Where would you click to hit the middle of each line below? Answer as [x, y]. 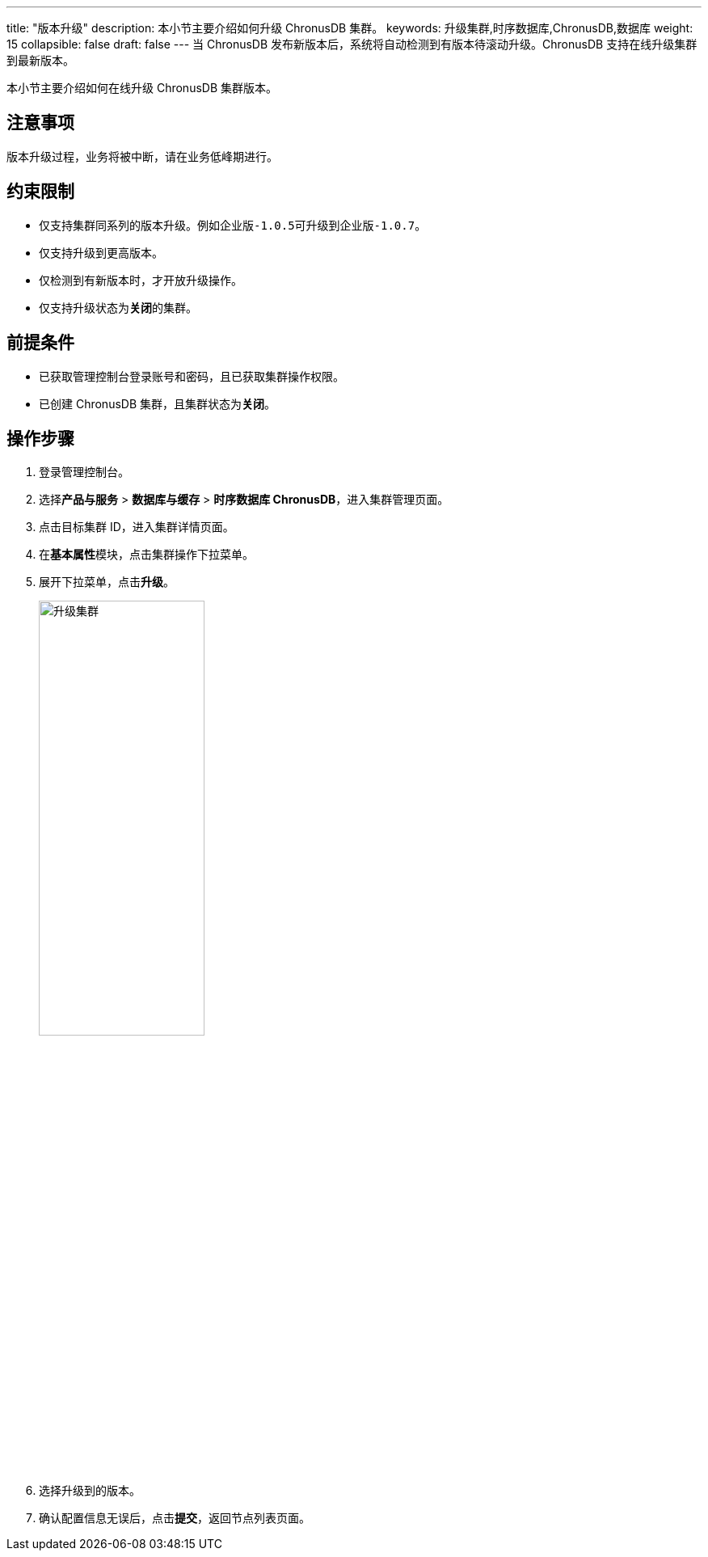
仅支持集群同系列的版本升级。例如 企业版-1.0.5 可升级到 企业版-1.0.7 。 [233, 225]
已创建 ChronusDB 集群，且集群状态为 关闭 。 [158, 403]
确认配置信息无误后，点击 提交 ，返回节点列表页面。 [175, 1518]
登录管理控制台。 [84, 472]
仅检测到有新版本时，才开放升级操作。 [141, 280]
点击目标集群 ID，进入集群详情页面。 [137, 527]
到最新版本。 [40, 60]
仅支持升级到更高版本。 [101, 252]
